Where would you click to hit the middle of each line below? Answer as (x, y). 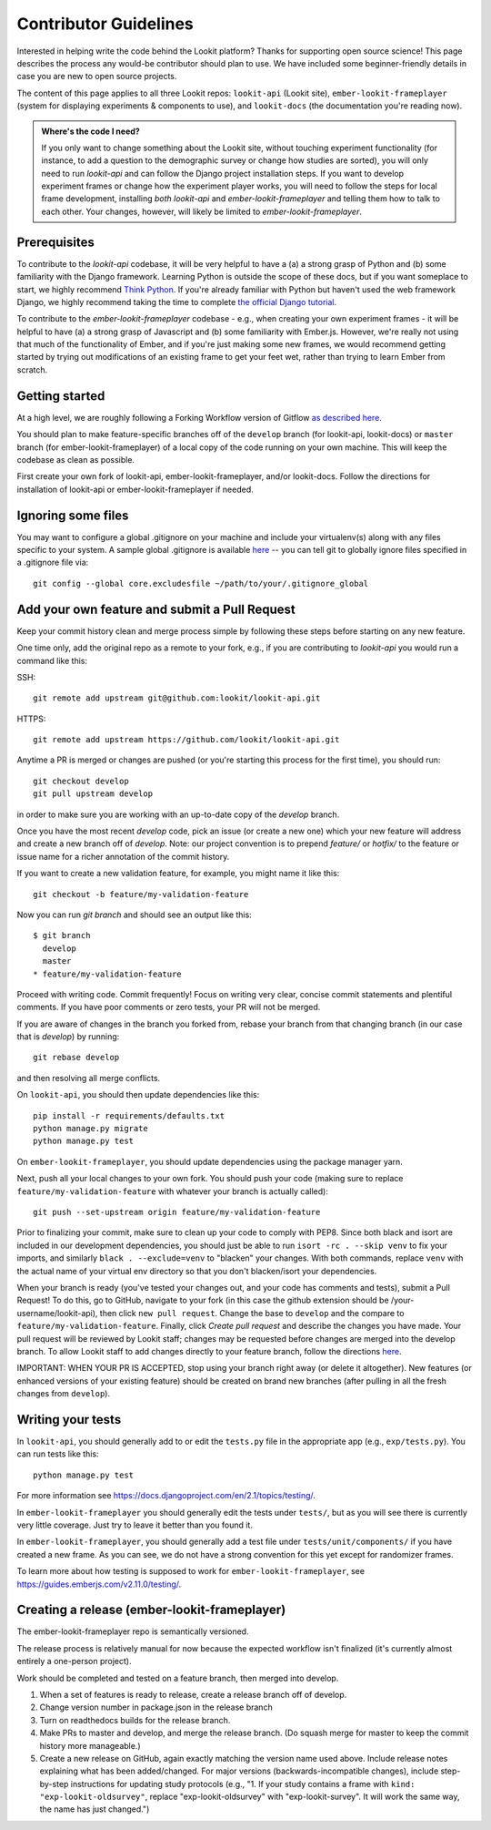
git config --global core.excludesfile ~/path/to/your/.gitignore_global (201, 583)
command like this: (52, 660)
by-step (54, 1784)
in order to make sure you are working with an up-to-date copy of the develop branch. (178, 814)
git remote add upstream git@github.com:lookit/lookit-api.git (177, 698)
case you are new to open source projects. (97, 77)
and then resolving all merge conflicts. (89, 1078)
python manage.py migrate (91, 1129)
